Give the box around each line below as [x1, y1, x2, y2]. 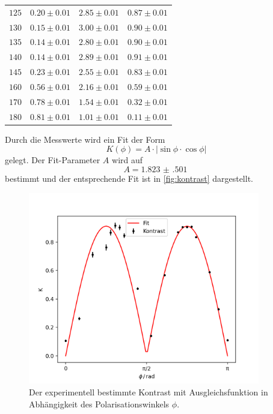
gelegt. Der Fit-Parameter [5, 154, 100, 166]
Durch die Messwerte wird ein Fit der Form [5, 133, 165, 145]
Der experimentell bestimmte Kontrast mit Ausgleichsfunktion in [29, 385, 268, 398]
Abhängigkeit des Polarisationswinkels [29, 397, 170, 410]
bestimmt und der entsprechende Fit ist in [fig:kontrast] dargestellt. [5, 172, 253, 184]
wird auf [112, 154, 143, 166]
